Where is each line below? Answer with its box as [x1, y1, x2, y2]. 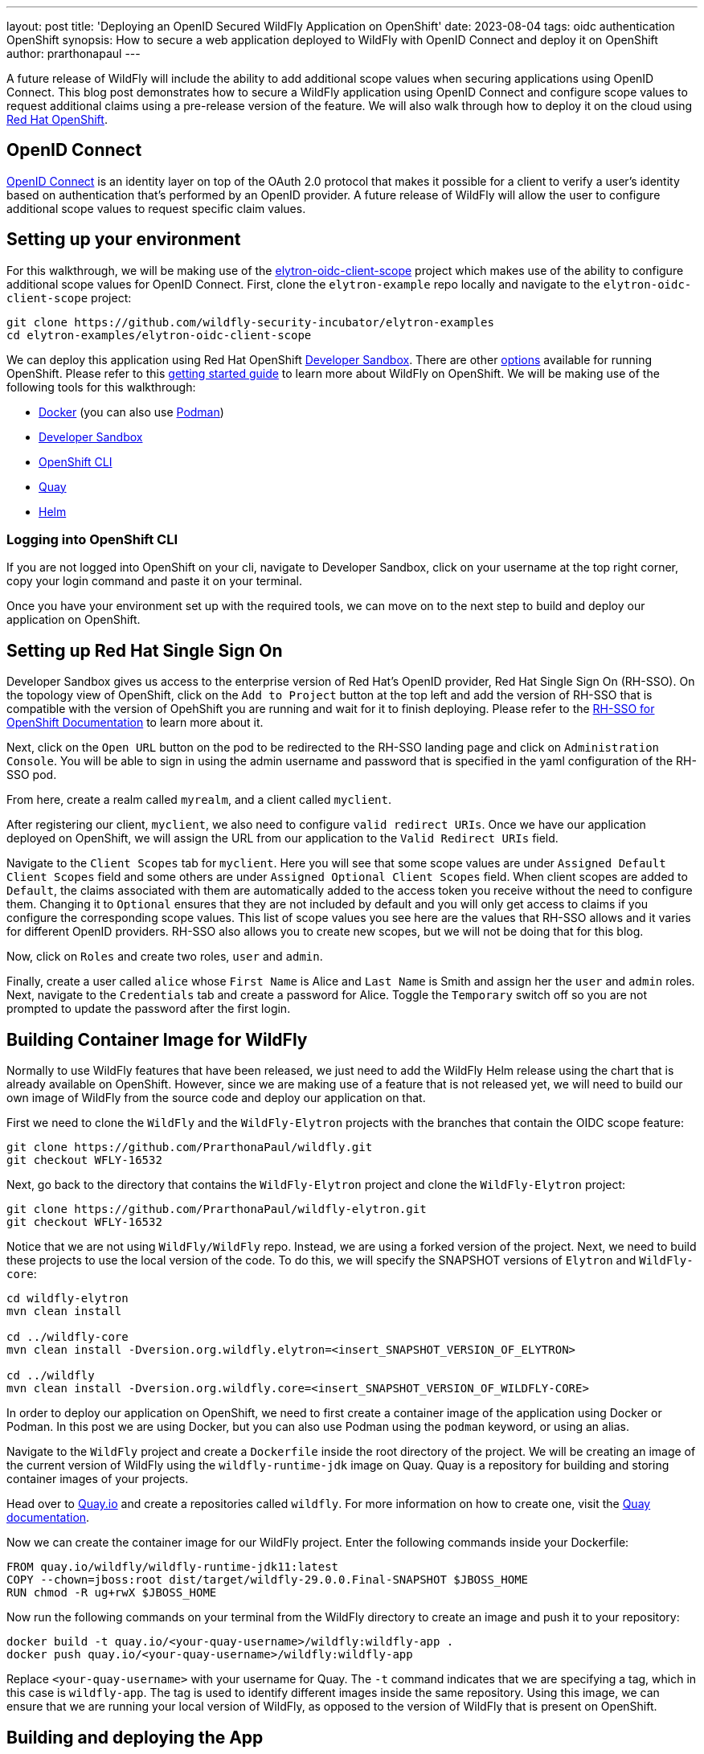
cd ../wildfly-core [6, 1330, 129, 1344]
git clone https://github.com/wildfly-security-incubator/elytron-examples [6, 315, 494, 329]
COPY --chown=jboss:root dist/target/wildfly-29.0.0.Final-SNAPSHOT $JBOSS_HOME [6, 1573, 529, 1587]
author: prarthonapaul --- [6, 47, 141, 60]
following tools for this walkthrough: [6, 379, 196, 394]
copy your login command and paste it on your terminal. [6, 574, 302, 588]
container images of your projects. [6, 1472, 189, 1486]
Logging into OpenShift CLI [6, 531, 178, 548]
